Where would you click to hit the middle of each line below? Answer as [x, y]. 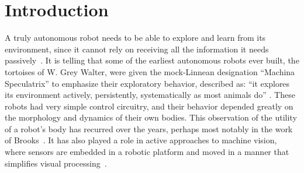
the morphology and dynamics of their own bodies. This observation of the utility [151, 117]
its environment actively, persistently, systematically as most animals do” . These [150, 95]
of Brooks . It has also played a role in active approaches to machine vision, [141, 140]
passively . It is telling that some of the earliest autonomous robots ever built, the [152, 60]
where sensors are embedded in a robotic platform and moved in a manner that [147, 152]
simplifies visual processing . [56, 163]
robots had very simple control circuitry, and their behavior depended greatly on [149, 106]
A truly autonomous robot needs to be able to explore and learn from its [135, 38]
